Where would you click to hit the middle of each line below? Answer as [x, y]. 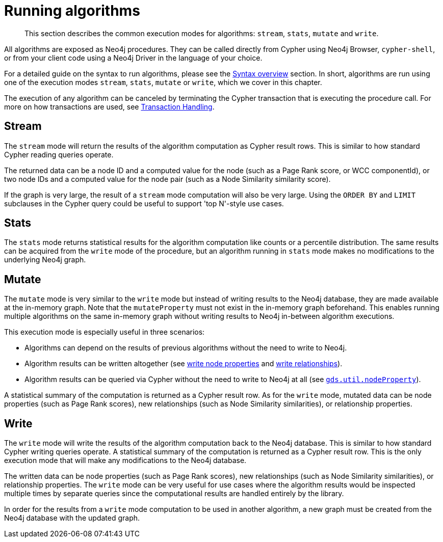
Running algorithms [72, 11]
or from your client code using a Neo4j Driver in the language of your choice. [133, 58]
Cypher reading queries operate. [59, 154]
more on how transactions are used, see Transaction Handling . [109, 106]
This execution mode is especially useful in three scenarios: [105, 332]
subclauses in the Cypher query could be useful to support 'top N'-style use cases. [144, 203]
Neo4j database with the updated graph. [72, 518]
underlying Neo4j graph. [45, 260]
